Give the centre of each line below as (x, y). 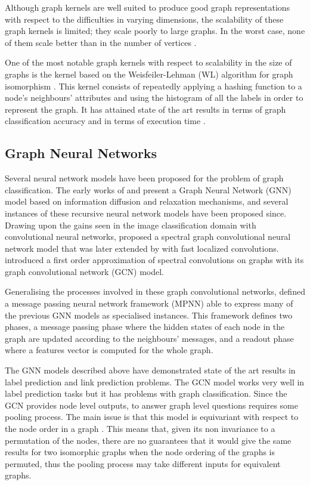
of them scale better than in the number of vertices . (101, 42)
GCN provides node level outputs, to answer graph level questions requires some (151, 405)
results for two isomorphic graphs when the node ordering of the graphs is (140, 452)
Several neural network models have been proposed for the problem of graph (144, 178)
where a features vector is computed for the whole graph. (109, 350)
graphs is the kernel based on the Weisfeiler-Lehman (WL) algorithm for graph (149, 74)
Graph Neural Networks (81, 153)
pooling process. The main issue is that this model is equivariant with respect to (152, 417)
